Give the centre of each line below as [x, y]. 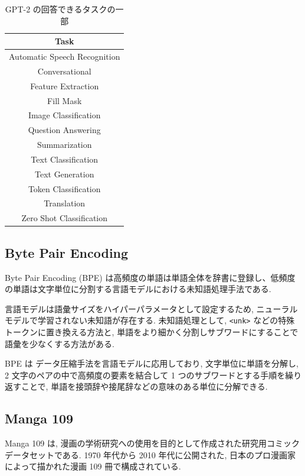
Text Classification [65, 159]
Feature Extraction [65, 85]
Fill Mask [65, 100]
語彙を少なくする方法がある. [60, 343]
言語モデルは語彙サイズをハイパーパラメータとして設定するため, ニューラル [151, 308]
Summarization [64, 145]
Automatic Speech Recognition [65, 56]
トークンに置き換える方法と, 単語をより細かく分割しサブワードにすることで [152, 332]
